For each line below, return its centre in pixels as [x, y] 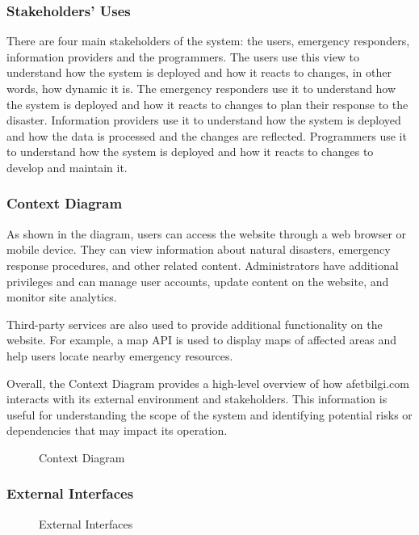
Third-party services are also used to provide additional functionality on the [195, 324]
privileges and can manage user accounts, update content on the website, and [198, 281]
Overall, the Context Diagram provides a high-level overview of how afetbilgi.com [208, 383]
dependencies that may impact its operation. [117, 430]
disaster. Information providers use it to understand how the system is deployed [204, 120]
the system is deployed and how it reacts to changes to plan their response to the [207, 104]
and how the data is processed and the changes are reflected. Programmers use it [207, 135]
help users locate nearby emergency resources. [120, 355]
